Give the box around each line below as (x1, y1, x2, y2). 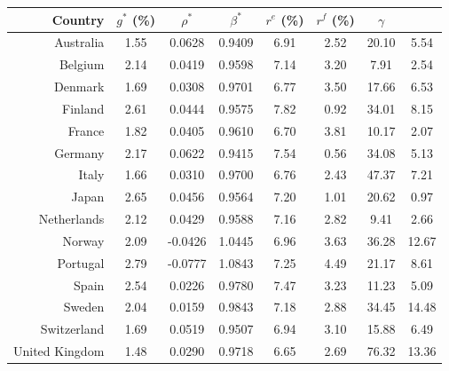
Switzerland (40, 320, 105, 338)
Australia (54, 33, 105, 51)
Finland (62, 99, 105, 117)
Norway (62, 231, 105, 249)
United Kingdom (13, 342, 105, 360)
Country (51, 10, 105, 28)
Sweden (63, 297, 105, 316)
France (67, 121, 105, 139)
